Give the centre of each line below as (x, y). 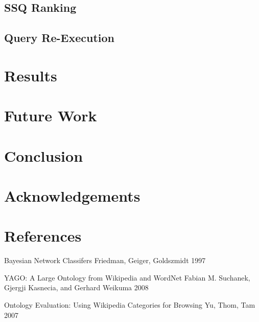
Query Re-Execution (60, 38)
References (43, 236)
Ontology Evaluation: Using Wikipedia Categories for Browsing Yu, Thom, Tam (130, 304)
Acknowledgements (72, 195)
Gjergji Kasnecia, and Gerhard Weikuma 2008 (76, 287)
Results (31, 75)
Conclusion (44, 155)
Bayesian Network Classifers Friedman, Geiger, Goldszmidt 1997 (105, 260)
